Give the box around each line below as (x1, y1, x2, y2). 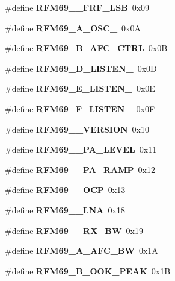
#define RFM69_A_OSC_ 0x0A (5, 21, 141, 34)
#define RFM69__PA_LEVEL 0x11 (5, 143, 157, 156)
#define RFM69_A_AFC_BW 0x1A (5, 244, 158, 257)
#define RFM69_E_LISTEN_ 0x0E (5, 82, 155, 95)
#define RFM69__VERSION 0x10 (5, 122, 150, 135)
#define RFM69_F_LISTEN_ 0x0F (5, 102, 155, 115)
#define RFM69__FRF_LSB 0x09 (5, 1, 150, 13)
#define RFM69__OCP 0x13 (5, 183, 126, 196)
